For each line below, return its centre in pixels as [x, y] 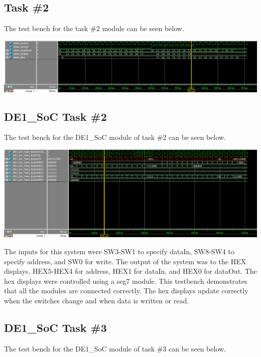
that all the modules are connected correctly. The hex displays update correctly [126, 291]
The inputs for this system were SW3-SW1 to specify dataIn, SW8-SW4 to [119, 251]
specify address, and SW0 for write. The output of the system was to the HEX [125, 261]
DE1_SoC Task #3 [55, 327]
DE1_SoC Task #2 [55, 116]
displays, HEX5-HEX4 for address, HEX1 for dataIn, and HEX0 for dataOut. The [130, 271]
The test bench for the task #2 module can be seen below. [94, 28]
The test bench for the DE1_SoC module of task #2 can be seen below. [115, 137]
